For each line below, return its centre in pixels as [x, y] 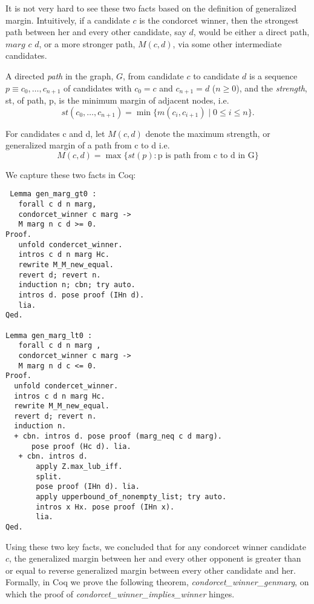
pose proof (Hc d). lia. [81, 446]
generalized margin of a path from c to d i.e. [88, 145]
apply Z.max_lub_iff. [79, 467]
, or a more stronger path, [87, 43]
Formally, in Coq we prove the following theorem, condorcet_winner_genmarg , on [157, 582]
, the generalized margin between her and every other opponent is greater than [155, 558]
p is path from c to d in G [206, 155]
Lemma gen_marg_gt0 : [53, 194]
